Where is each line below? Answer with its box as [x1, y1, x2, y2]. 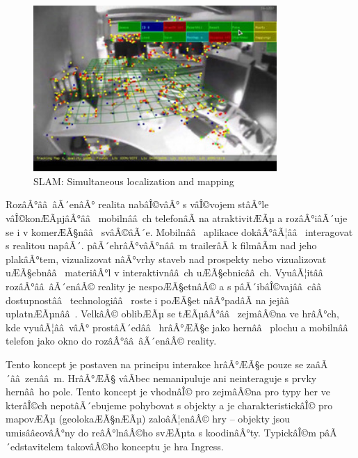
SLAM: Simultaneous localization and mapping [33, 173, 234, 188]
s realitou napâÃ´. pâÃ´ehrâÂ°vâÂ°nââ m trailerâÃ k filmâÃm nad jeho [6, 238, 317, 253]
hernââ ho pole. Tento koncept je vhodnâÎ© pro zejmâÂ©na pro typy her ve [6, 384, 330, 399]
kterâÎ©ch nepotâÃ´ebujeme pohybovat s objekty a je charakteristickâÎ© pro [6, 397, 333, 412]
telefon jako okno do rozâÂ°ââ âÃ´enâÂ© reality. [6, 333, 217, 348]
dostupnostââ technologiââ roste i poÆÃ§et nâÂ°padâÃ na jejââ [6, 292, 290, 307]
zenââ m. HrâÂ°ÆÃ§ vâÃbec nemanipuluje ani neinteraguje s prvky [24, 370, 317, 385]
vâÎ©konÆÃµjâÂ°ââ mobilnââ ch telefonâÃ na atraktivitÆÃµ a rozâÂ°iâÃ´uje [6, 211, 348, 226]
